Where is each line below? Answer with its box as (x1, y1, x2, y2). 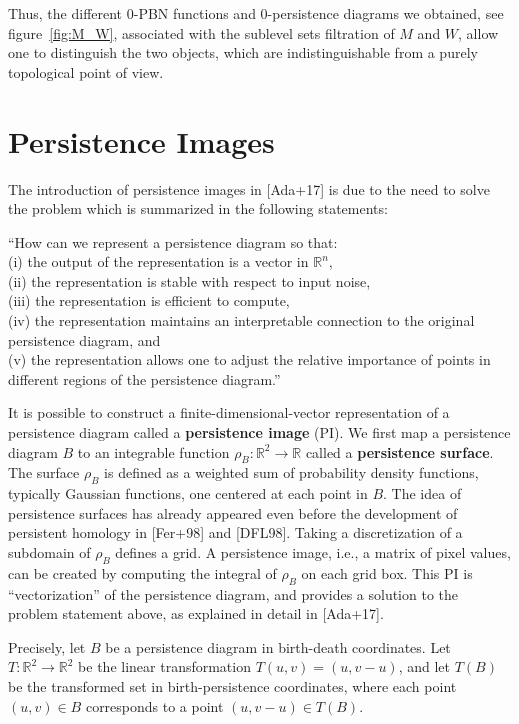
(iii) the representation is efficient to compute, (8, 290, 290, 311)
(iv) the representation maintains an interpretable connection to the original (8, 310, 475, 331)
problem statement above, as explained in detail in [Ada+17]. (8, 603, 384, 624)
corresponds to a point (85, 695, 224, 716)
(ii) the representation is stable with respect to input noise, (8, 270, 371, 291)
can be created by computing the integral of (8, 562, 277, 583)
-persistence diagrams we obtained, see (267, 3, 504, 23)
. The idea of (383, 483, 462, 504)
